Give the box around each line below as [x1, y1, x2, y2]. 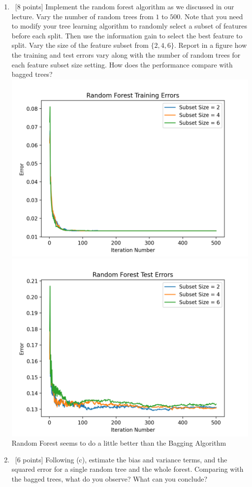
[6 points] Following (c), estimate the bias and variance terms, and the [15, 454, 227, 464]
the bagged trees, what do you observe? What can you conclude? [11, 474, 208, 484]
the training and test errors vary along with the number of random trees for [11, 49, 241, 60]
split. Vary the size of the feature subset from [11, 40, 149, 50]
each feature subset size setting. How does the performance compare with [11, 59, 233, 69]
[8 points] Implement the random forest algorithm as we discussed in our [15, 1, 234, 11]
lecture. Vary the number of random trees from [11, 11, 154, 21]
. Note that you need [180, 11, 243, 21]
